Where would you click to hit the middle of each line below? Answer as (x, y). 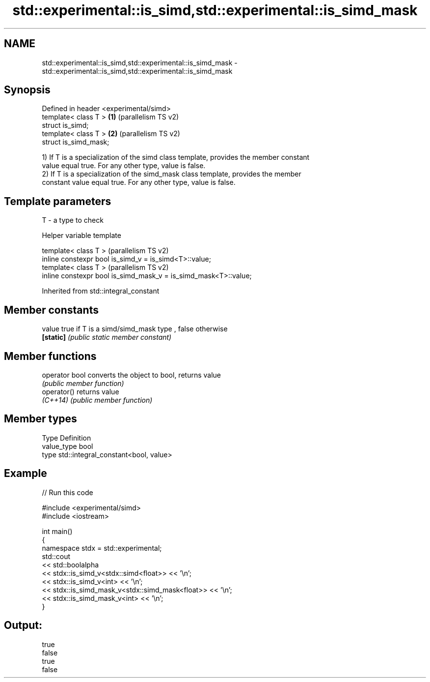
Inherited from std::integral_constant (101, 291)
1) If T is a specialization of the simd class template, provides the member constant (176, 157)
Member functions (50, 356)
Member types (40, 419)
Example (26, 474)
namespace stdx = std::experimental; (102, 548)
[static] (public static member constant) (107, 337)
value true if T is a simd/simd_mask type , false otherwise (135, 329)
